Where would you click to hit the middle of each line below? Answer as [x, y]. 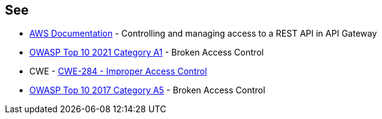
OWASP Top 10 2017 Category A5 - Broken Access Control [147, 90]
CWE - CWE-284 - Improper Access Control [118, 71]
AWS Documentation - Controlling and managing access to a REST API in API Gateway [203, 34]
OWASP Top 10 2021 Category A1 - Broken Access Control [147, 52]
